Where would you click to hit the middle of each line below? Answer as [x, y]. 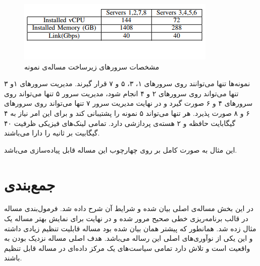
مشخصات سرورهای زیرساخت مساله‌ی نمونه [92, 66]
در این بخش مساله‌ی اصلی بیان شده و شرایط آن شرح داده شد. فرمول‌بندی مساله [129, 208]
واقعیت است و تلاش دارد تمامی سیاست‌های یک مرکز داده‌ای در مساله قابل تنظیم [127, 248]
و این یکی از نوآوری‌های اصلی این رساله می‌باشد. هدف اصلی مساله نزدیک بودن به [128, 238]
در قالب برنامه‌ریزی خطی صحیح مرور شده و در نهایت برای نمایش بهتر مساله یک [126, 218]
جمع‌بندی [30, 184]
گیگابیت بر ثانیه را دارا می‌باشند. [52, 133]
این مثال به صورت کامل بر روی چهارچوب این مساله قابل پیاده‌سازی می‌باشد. [121, 149]
